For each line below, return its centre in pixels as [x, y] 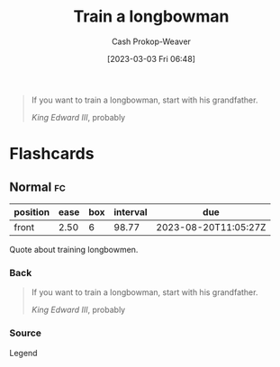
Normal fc [37, 187]
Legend [23, 353]
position [32, 211]
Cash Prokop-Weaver [151, 41]
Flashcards [52, 154]
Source [26, 333]
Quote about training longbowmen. [74, 249]
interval [131, 211]
